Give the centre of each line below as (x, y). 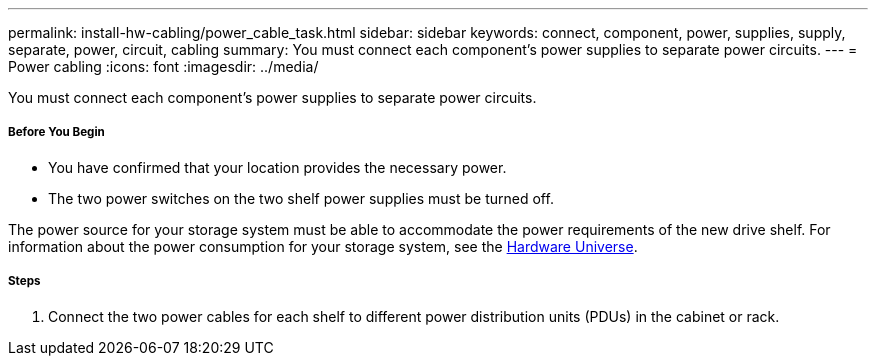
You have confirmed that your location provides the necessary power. (277, 167)
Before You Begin (56, 132)
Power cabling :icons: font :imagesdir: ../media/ (163, 66)
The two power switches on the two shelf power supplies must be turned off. (301, 198)
